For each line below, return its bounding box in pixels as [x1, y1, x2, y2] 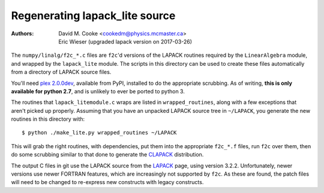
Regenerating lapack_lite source [11, 9, 176, 22]
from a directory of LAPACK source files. [11, 69, 112, 76]
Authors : [11, 30, 34, 37]
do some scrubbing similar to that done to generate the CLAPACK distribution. [11, 151, 204, 158]
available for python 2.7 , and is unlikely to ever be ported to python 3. [11, 87, 185, 95]
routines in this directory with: [11, 115, 85, 122]
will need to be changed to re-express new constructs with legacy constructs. [11, 179, 204, 186]
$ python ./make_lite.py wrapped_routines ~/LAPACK [22, 129, 177, 136]
